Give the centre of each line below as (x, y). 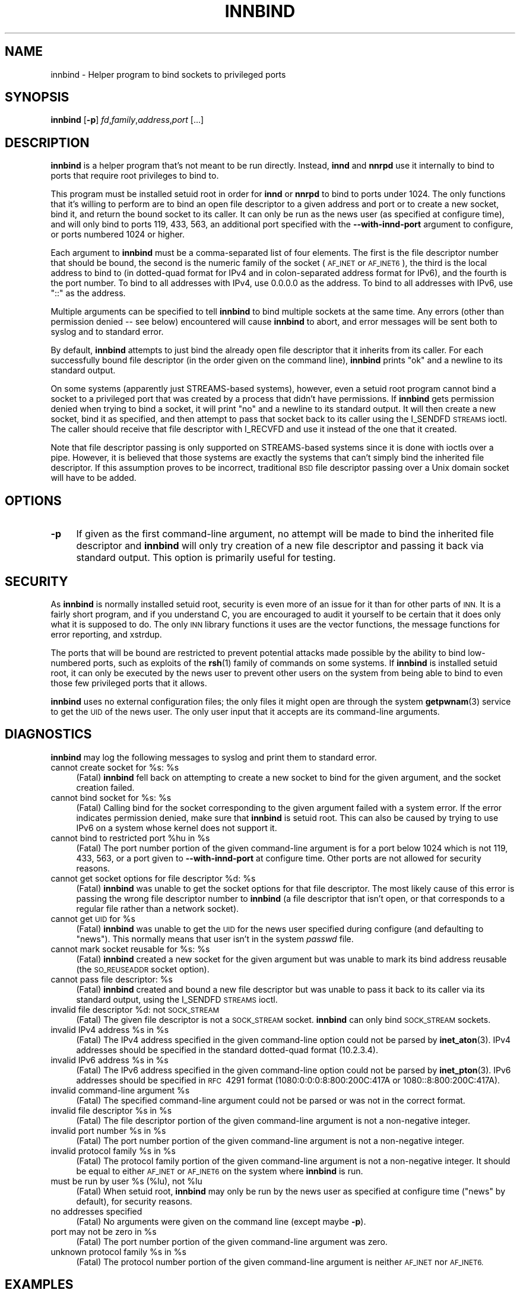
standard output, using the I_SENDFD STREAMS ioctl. (177, 999)
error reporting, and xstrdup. (106, 634)
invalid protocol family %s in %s (113, 1151)
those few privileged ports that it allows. (129, 683)
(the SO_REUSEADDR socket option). (143, 969)
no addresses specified (96, 1211)
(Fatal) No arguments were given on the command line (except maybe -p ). (221, 1221)
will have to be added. (93, 478)
